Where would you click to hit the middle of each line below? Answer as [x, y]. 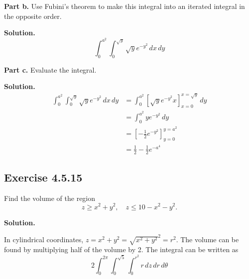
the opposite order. [33, 16]
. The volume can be [207, 239]
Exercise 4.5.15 [43, 177]
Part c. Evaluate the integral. [50, 69]
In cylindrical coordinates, [44, 239]
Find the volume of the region [50, 198]
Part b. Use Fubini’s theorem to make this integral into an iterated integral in [124, 6]
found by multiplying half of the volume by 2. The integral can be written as [121, 249]
